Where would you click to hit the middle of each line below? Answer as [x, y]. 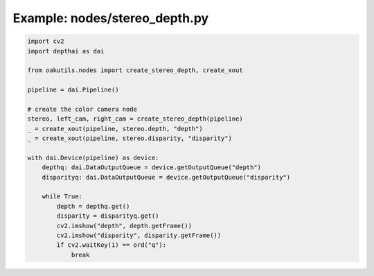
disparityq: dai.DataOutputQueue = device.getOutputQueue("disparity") [166, 177]
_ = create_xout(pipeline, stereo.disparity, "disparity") [130, 138]
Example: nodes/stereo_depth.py [111, 18]
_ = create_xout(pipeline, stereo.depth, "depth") [115, 129]
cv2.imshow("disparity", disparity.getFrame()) [139, 235]
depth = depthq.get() [93, 206]
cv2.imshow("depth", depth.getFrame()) [124, 226]
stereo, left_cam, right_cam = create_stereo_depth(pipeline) [135, 119]
